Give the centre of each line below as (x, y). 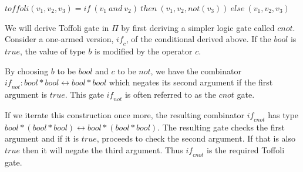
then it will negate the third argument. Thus (103, 149)
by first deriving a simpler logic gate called (198, 27)
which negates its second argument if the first (191, 82)
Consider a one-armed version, (59, 39)
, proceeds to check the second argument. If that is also (196, 138)
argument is (26, 94)
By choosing (27, 70)
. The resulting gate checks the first (221, 127)
